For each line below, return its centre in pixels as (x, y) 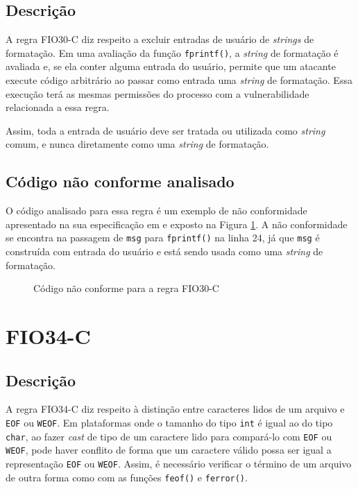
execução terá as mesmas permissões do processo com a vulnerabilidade (157, 93)
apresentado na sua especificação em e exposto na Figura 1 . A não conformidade (177, 224)
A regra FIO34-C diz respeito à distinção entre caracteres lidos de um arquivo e (175, 409)
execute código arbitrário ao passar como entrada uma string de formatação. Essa (179, 80)
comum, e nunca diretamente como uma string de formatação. (137, 144)
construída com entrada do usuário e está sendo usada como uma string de (164, 251)
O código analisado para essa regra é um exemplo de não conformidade (156, 211)
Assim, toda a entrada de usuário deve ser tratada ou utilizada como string (165, 130)
